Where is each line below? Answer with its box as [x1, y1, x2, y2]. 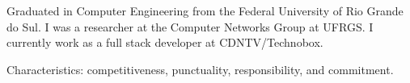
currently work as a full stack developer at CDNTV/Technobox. [6, 34, 323, 51]
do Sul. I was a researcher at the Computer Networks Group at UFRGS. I [6, 18, 374, 35]
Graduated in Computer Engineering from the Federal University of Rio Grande [6, 2, 404, 19]
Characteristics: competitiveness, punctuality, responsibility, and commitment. [6, 60, 394, 77]
